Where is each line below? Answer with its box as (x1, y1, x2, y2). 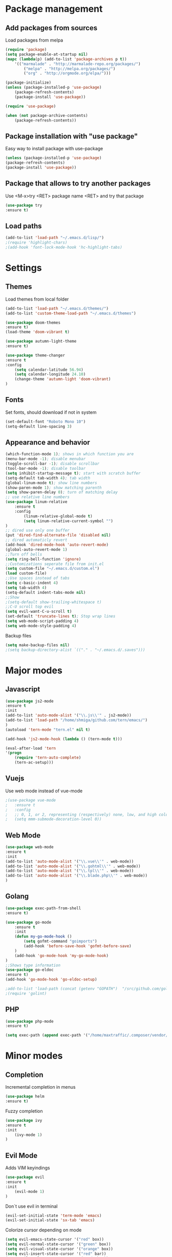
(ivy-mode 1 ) (14, 1132, 42, 1138)
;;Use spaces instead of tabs (5, 575, 70, 581)
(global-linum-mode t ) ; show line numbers (5, 480, 97, 485)
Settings (5, 262, 42, 273)
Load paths (5, 222, 42, 230)
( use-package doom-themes (5, 320, 60, 325)
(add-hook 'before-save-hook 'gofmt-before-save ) (24, 944, 132, 949)
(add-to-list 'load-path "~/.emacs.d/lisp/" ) (5, 235, 104, 241)
